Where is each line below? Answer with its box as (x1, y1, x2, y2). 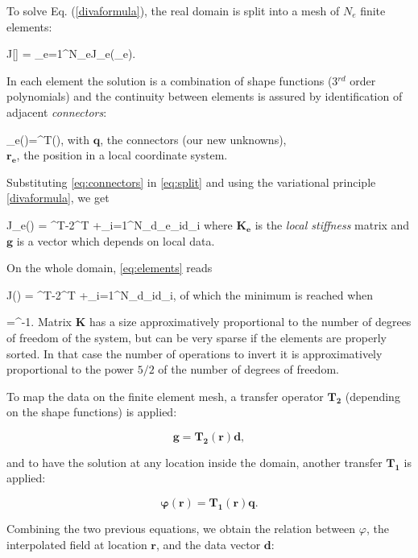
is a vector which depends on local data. (16, 232, 215, 249)
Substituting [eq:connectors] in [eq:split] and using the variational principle (6, 173, 376, 190)
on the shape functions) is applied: (6, 403, 177, 420)
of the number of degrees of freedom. (158, 361, 339, 378)
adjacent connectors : (6, 103, 107, 120)
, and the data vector (155, 535, 261, 552)
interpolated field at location (6, 535, 147, 552)
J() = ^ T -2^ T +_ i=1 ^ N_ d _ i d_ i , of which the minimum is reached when (6, 286, 374, 303)
